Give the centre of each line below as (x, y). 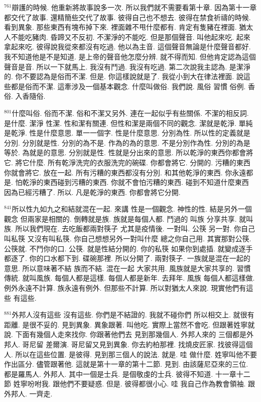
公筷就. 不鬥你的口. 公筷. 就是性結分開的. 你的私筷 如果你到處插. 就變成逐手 (128, 248)
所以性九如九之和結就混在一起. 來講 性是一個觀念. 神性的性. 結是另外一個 (132, 209)
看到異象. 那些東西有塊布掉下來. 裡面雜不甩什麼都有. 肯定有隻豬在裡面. (120, 27)
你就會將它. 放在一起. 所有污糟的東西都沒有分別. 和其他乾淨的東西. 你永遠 (125, 172)
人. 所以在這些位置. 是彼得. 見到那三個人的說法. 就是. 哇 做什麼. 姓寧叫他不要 (130, 354)
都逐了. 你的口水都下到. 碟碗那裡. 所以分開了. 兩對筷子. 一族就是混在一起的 (127, 258)
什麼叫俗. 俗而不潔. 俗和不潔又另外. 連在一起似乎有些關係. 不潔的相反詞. (130, 113)
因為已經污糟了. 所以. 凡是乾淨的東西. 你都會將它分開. (92, 192)
